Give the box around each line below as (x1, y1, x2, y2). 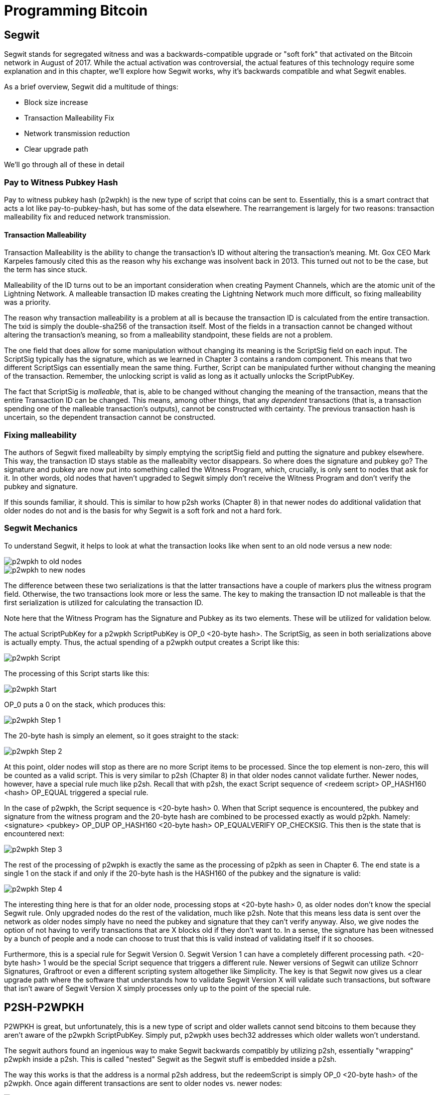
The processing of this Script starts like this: (4, 669, 150, 678)
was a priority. (4, 298, 51, 307)
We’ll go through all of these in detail (4, 160, 124, 169)
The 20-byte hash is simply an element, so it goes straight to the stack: (4, 731, 239, 740)
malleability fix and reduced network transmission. (4, 212, 171, 221)
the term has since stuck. (4, 265, 87, 274)
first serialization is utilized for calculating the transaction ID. (4, 598, 203, 607)
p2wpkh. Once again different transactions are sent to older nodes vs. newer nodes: (4, 1079, 282, 1088)
